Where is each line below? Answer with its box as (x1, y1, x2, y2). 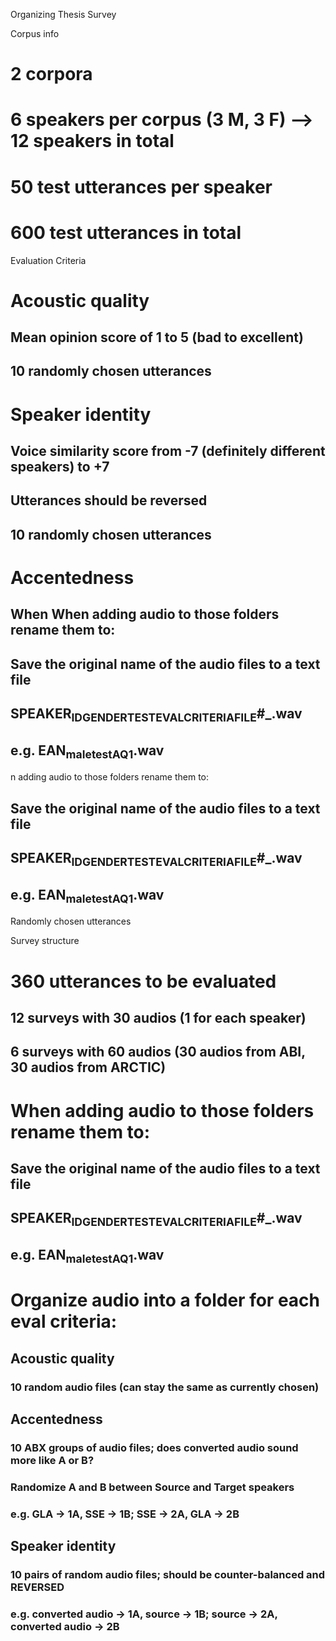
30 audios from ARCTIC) (10, 1059, 167, 1076)
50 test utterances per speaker (10, 175, 273, 198)
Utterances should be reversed (10, 492, 208, 509)
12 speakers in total (10, 130, 175, 153)
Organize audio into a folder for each (10, 1289, 320, 1312)
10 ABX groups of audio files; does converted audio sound (10, 1440, 299, 1454)
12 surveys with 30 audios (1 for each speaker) (10, 1009, 307, 1026)
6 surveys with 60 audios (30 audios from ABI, (10, 1044, 306, 1061)
